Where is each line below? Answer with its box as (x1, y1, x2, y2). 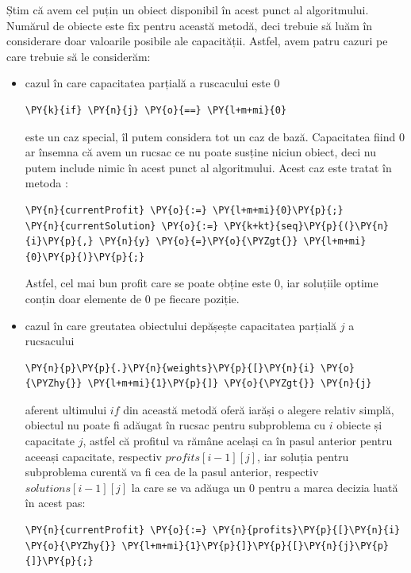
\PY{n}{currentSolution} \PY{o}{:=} (25, 220, 219, 232)
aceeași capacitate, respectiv (25, 448, 162, 464)
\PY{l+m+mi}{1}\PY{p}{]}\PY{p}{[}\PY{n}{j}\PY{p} (121, 540, 389, 552)
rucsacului (25, 333, 75, 349)
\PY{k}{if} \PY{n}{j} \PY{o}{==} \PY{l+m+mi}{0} (25, 104, 287, 116)
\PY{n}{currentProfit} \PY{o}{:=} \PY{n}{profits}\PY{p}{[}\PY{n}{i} (25, 525, 401, 536)
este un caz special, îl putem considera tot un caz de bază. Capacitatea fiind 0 (25, 128, 405, 144)
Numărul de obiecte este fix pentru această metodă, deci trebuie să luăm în (6, 17, 373, 33)
